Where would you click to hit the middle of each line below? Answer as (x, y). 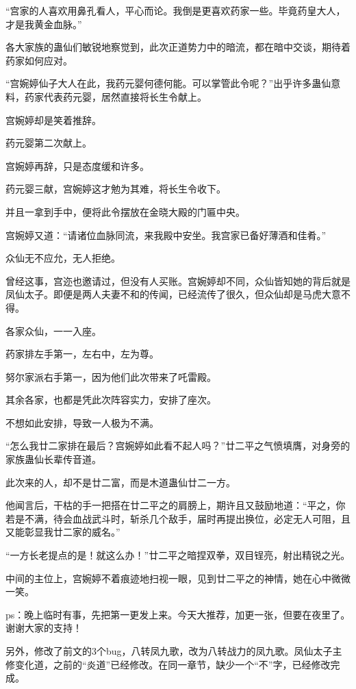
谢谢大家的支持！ (44, 628)
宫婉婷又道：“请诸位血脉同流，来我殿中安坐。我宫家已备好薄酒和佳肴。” (166, 235)
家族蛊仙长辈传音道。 (53, 459)
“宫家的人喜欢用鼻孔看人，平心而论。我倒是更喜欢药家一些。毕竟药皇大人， (176, 10)
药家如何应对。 (39, 60)
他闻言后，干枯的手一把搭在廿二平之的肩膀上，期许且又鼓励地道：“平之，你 (176, 505)
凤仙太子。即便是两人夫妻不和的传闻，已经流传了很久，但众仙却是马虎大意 (173, 294)
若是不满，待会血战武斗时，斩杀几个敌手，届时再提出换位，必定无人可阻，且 (178, 518)
